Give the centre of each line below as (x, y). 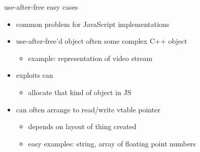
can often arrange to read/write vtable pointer (88, 109)
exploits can (35, 75)
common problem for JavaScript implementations (93, 24)
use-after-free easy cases (41, 7)
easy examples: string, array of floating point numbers (112, 143)
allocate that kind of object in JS (80, 92)
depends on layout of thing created (82, 126)
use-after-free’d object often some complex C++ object (102, 41)
